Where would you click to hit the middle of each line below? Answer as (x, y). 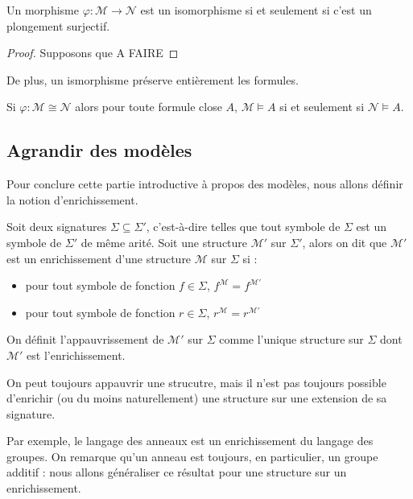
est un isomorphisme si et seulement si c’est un (256, 10)
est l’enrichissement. (76, 355)
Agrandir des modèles (99, 150)
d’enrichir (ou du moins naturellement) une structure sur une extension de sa (197, 398)
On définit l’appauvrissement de (85, 339)
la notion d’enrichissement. (72, 199)
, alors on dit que (345, 242)
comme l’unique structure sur (291, 339)
